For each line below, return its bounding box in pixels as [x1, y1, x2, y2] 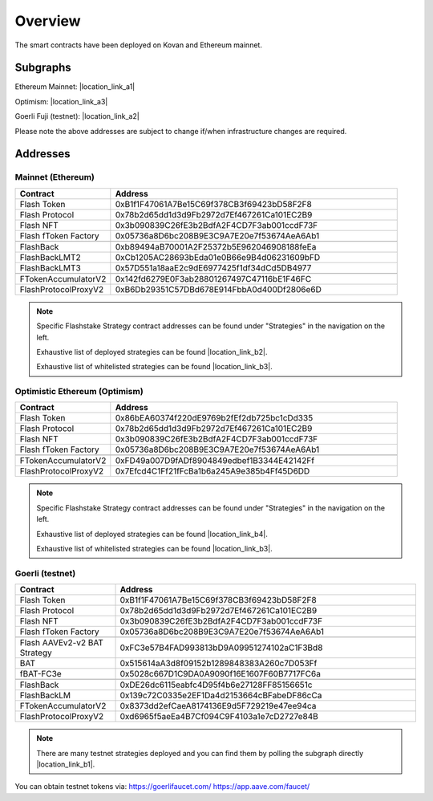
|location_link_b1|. [36, 759, 95, 769]
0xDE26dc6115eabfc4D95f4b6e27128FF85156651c [119, 679, 313, 690]
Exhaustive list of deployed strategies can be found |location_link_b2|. [36, 347, 268, 356]
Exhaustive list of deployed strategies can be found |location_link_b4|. [36, 529, 268, 539]
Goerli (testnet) [14, 567, 76, 579]
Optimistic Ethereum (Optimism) [14, 386, 144, 397]
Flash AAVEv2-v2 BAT [19, 637, 104, 649]
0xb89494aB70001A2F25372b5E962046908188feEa [115, 241, 317, 252]
